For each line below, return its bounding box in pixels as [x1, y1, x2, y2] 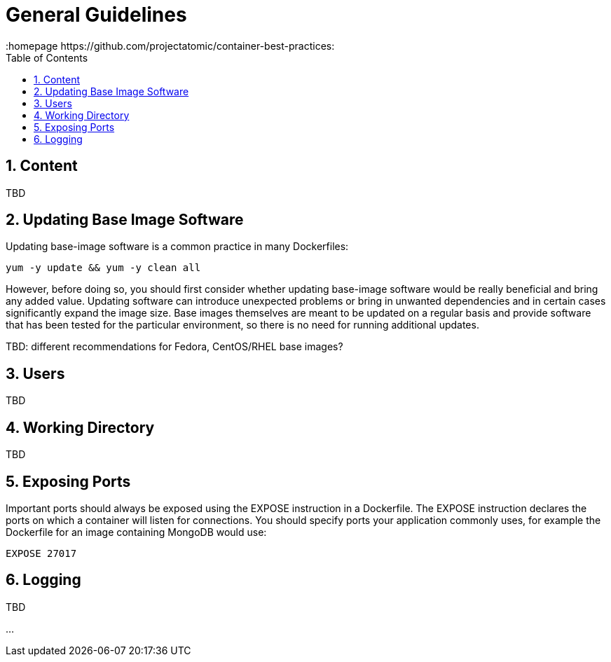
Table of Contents [6, 51, 88, 64]
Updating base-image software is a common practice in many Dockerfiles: [6, 240, 349, 253]
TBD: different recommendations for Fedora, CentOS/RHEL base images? [6, 340, 343, 353]
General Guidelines [6, 3, 187, 27]
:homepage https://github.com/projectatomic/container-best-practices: [6, 39, 335, 52]
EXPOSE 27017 [6, 547, 77, 559]
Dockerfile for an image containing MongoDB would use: [6, 525, 267, 538]
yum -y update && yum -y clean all [6, 262, 201, 274]
